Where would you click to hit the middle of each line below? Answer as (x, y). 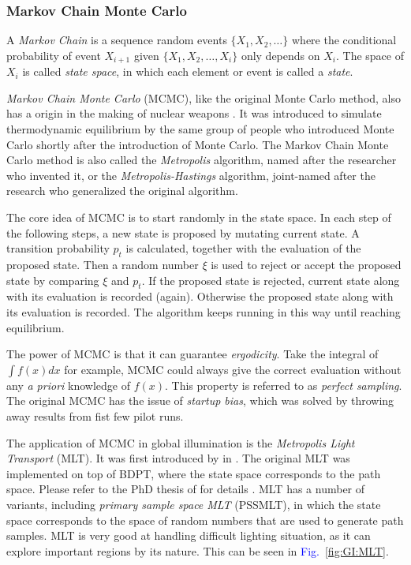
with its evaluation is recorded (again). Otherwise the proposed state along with (200, 296)
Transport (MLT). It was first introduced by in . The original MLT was (178, 458)
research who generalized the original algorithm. (122, 191)
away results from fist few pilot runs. (95, 415)
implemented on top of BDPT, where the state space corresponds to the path (194, 473)
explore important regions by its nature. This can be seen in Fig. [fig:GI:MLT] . (198, 550)
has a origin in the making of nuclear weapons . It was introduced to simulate (194, 113)
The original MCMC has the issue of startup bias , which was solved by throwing (200, 400)
